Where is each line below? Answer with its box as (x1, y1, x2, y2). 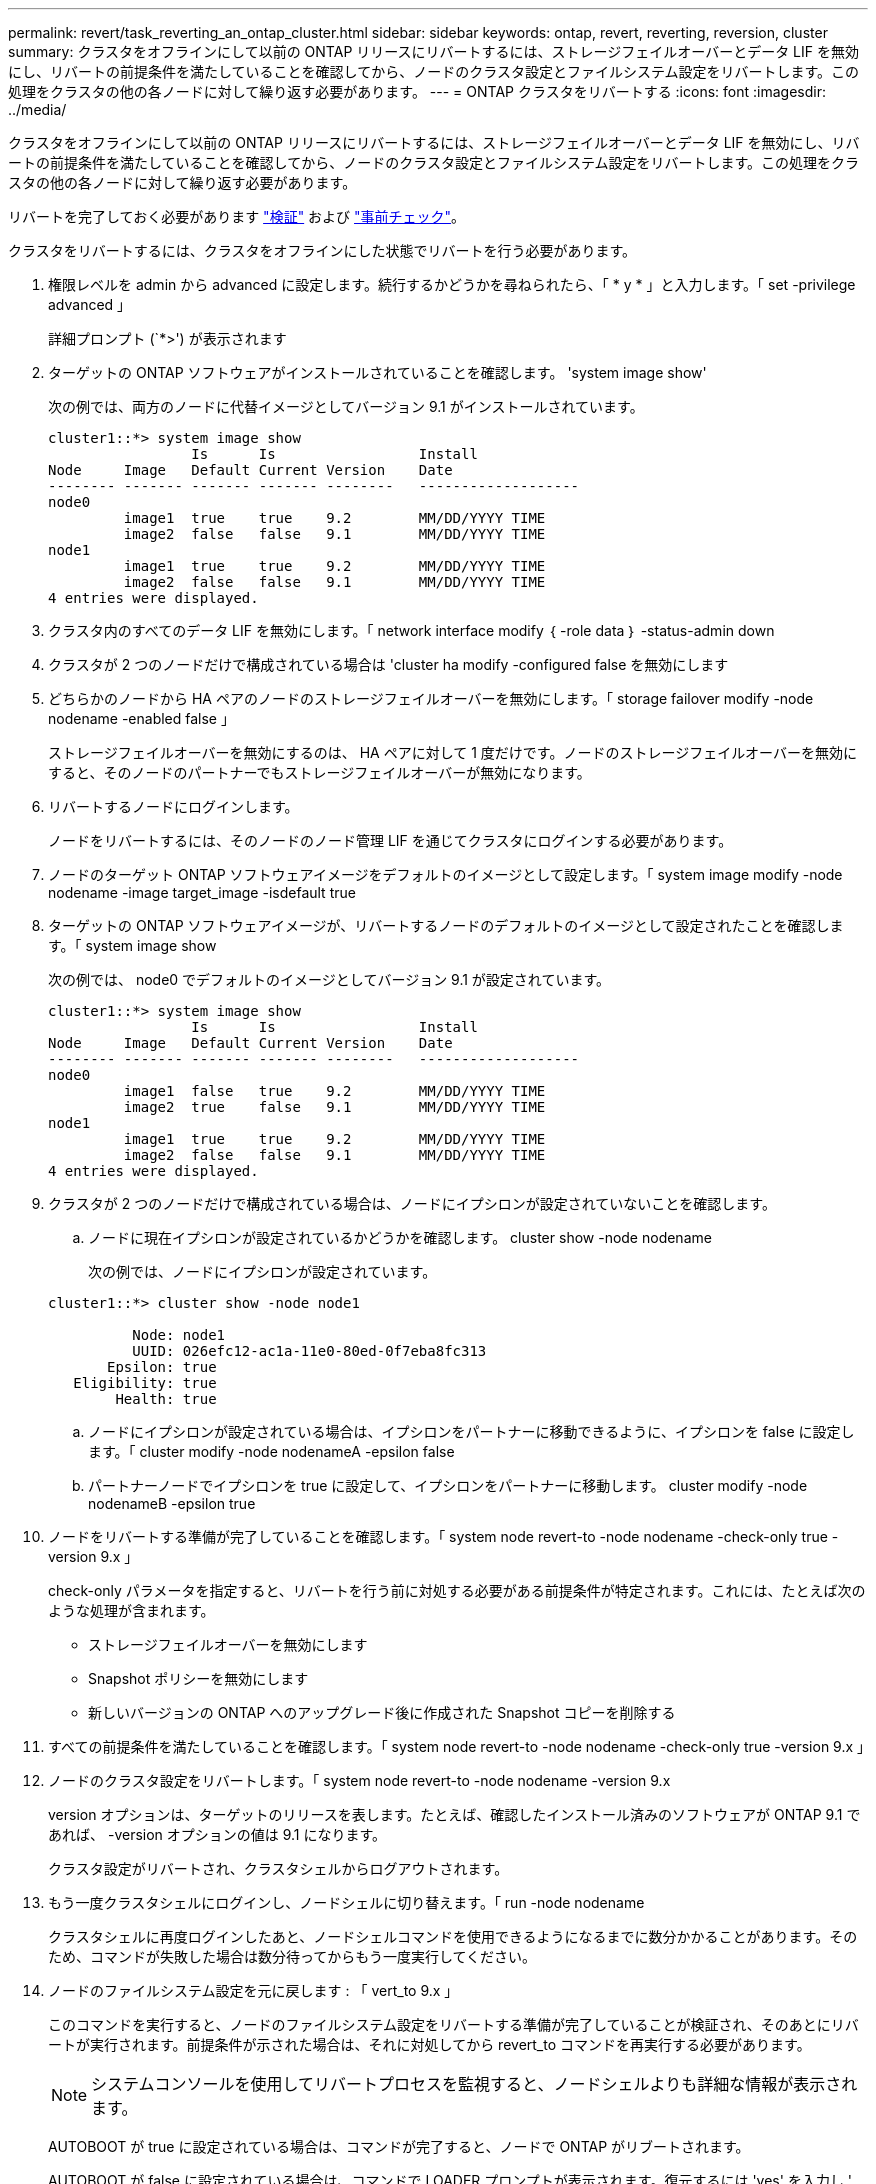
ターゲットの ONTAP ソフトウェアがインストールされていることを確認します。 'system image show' (48, 364, 707, 381)
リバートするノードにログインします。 (48, 798, 299, 815)
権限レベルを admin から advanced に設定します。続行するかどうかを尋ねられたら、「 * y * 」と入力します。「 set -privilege (48, 276, 856, 293)
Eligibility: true (73, 1375, 217, 1391)
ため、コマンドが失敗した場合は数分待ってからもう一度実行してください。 (48, 1948, 537, 1965)
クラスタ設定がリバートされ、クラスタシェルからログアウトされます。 (48, 1860, 509, 1877)
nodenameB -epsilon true (88, 1495, 256, 1512)
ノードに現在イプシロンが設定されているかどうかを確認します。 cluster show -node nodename (88, 1229, 712, 1246)
